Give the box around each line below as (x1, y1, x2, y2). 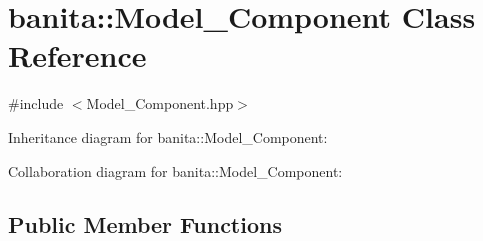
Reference (8, 35, 147, 76)
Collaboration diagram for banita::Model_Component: (8, 160, 343, 181)
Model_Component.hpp (86, 93, 234, 114)
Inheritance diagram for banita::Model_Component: (8, 126, 328, 147)
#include (8, 93, 64, 114)
